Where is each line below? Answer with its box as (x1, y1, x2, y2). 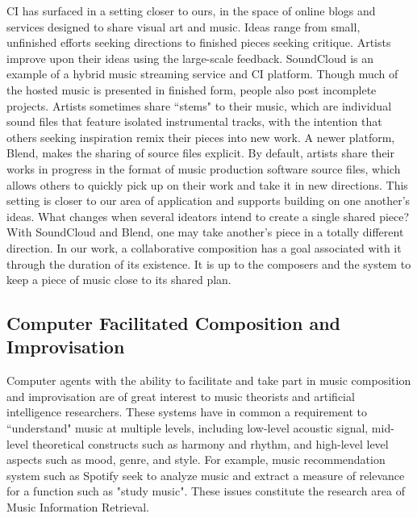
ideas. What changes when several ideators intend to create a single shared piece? (6, 207, 410, 224)
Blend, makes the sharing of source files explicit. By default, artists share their (6, 144, 394, 161)
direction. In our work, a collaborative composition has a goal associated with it (6, 239, 402, 256)
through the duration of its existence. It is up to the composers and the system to (6, 255, 411, 272)
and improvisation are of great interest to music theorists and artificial (6, 387, 355, 404)
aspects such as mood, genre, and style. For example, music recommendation (6, 451, 386, 468)
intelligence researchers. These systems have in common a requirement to (6, 403, 368, 420)
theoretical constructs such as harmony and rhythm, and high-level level (31, 435, 389, 452)
